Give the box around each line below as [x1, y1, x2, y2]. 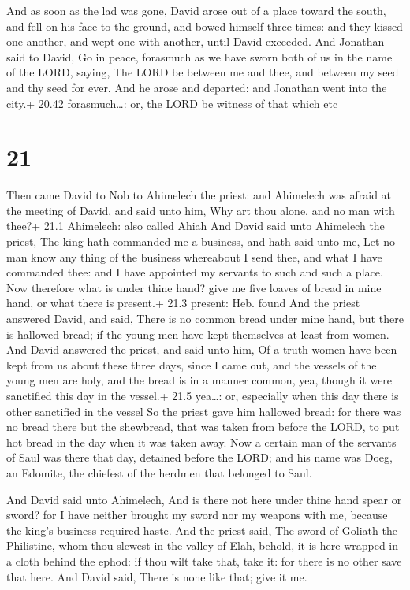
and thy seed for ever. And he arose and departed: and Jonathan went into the [6, 79, 387, 95]
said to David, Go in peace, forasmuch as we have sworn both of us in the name [6, 48, 393, 65]
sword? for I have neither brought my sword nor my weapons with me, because [6, 507, 388, 523]
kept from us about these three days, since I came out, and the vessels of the [6, 356, 377, 373]
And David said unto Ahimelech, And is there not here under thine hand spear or [6, 491, 402, 507]
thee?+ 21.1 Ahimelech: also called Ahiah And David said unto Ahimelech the [6, 217, 385, 234]
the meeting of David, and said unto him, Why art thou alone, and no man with [6, 202, 395, 218]
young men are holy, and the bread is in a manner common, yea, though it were [6, 372, 393, 388]
